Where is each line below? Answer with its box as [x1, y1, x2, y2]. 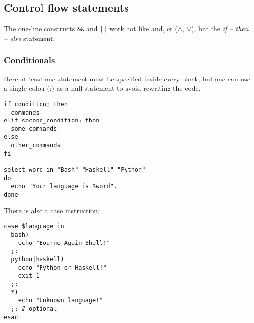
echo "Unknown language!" [18, 297, 103, 304]
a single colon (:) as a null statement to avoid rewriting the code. [4, 83, 201, 93]
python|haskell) [11, 255, 64, 263]
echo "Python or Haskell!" [18, 264, 107, 271]
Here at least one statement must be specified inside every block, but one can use [4, 73, 250, 83]
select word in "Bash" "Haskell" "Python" [4, 166, 146, 174]
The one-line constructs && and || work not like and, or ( [4, 23, 178, 34]
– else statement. [4, 33, 55, 43]
